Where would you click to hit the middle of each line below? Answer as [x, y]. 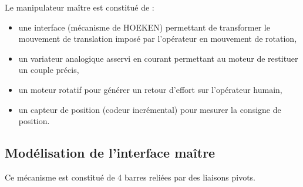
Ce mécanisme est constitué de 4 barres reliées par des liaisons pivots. [130, 177]
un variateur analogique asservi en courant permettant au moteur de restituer [158, 58]
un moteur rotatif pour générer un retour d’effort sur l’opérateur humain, [150, 89]
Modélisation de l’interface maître [110, 153]
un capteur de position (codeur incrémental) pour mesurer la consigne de [150, 109]
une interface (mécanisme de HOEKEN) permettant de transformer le [144, 27]
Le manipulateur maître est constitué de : [80, 7]
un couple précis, [49, 70]
